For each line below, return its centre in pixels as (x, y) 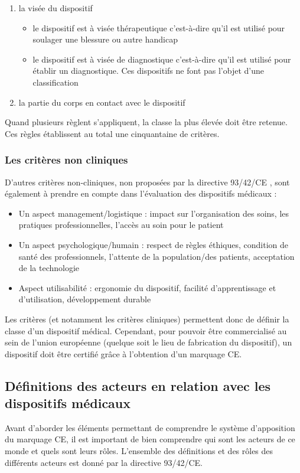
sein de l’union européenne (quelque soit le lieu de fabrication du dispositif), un (149, 342)
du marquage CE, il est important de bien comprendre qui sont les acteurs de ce (150, 439)
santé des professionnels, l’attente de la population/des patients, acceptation (156, 256)
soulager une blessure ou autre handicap (105, 39)
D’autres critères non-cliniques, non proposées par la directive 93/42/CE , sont (147, 182)
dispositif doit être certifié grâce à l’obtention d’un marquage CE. (123, 353)
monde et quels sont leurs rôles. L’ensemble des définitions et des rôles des (139, 451)
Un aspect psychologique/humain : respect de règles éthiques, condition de (154, 244)
